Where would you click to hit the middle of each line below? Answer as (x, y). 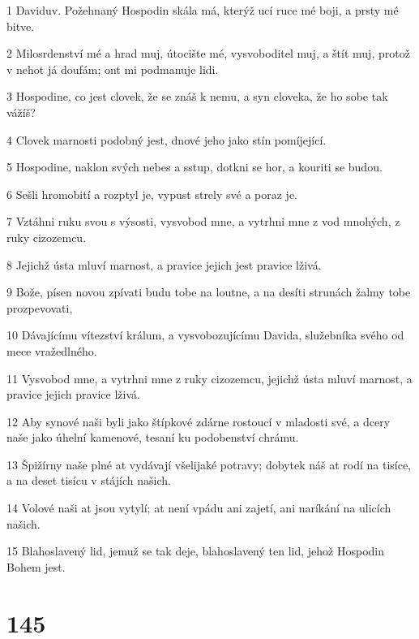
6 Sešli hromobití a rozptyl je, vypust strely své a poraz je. (152, 194)
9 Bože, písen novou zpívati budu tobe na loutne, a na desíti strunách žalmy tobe (209, 292)
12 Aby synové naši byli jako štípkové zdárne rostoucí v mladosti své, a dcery (199, 421)
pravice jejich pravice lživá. (73, 394)
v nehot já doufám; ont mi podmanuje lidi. (113, 69)
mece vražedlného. (52, 350)
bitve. (21, 26)
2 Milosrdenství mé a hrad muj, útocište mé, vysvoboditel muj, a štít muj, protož (208, 53)
